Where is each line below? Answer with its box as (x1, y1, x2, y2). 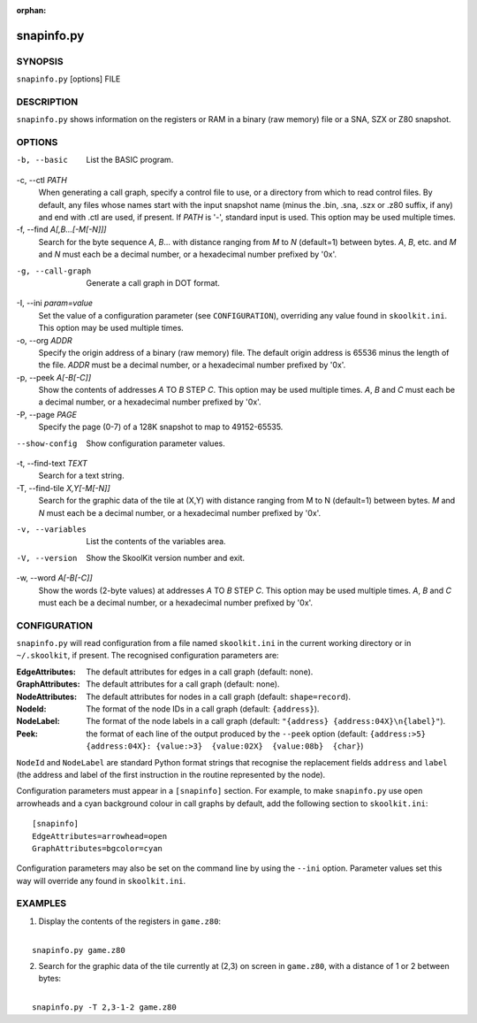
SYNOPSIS (16, 55, 64, 67)
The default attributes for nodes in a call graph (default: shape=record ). (86, 691, 351, 702)
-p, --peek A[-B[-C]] (16, 372, 92, 382)
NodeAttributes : (16, 691, 78, 702)
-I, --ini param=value (16, 297, 93, 309)
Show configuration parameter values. (86, 438, 225, 449)
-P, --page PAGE (16, 409, 77, 419)
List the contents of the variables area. (86, 536, 226, 547)
